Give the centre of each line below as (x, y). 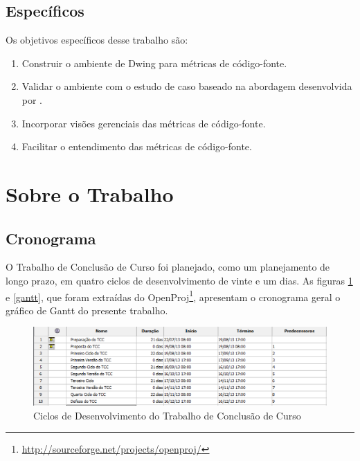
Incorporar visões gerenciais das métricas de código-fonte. (144, 123)
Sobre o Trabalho (90, 193)
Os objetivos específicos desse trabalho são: (97, 40)
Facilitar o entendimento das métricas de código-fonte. (137, 146)
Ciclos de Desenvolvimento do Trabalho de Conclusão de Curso (167, 415)
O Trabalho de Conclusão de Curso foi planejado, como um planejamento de (168, 267)
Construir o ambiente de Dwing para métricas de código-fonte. (154, 63)
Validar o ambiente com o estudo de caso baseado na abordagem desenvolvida (187, 86)
